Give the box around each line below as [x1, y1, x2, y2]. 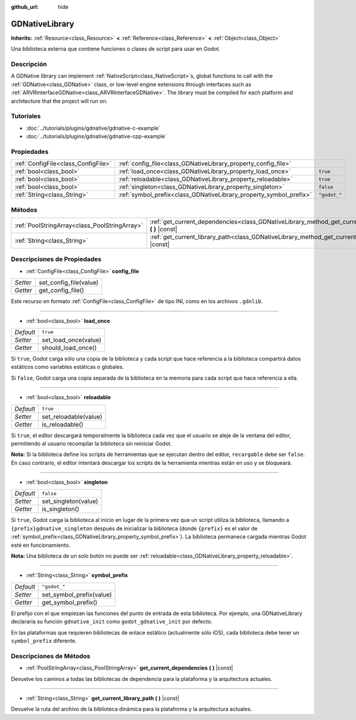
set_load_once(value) [42, 336, 102, 344]
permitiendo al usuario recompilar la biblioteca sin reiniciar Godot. [11, 439, 172, 447]
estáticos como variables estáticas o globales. [11, 364, 125, 371]
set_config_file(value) [39, 279, 99, 287]
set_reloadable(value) [42, 412, 103, 420]
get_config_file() [39, 286, 84, 295]
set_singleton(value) [42, 497, 98, 505]
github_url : [11, 4, 39, 10]
